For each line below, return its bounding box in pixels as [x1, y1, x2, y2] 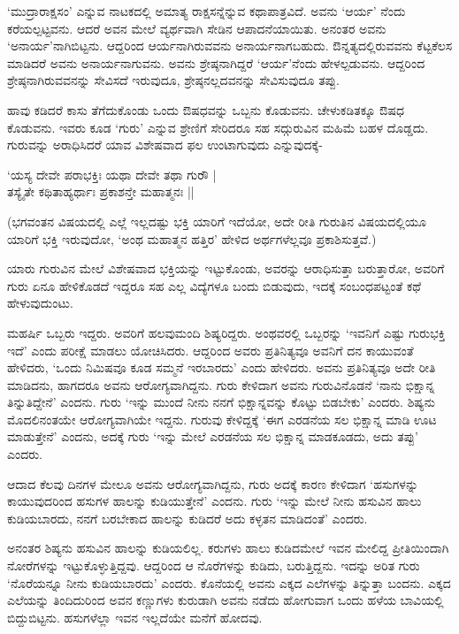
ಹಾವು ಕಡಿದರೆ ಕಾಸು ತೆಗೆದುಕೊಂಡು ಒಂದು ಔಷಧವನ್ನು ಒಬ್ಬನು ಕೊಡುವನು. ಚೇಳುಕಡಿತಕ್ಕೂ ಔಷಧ [7, 100, 404, 118]
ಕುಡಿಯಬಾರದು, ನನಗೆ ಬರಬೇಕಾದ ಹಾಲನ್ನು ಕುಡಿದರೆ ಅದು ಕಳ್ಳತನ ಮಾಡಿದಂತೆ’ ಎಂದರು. [7, 508, 368, 527]
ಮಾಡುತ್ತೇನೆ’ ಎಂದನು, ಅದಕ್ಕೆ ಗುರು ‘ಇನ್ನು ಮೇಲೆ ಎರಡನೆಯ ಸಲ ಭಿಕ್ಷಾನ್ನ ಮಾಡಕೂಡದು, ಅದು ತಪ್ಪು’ [7, 427, 419, 446]
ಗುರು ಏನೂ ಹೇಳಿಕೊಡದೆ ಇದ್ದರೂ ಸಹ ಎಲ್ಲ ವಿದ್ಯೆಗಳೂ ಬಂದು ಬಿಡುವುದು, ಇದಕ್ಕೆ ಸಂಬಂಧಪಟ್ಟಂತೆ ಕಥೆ [7, 276, 421, 294]
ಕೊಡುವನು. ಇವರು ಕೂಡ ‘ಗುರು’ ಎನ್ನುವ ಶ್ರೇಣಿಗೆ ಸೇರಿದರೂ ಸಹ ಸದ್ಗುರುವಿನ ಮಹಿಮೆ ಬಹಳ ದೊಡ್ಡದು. [7, 118, 429, 136]
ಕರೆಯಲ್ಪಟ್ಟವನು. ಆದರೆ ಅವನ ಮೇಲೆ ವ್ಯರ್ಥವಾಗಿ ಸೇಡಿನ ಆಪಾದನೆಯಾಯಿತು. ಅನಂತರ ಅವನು [7, 19, 386, 37]
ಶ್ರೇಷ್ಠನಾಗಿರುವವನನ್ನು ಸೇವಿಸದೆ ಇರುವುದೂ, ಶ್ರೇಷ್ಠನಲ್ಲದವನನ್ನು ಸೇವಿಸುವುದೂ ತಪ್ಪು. [7, 71, 340, 89]
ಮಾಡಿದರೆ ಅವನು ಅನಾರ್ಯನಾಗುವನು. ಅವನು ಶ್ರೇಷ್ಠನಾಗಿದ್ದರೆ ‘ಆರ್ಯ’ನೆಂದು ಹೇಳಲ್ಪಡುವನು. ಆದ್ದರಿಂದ [7, 53, 425, 72]
